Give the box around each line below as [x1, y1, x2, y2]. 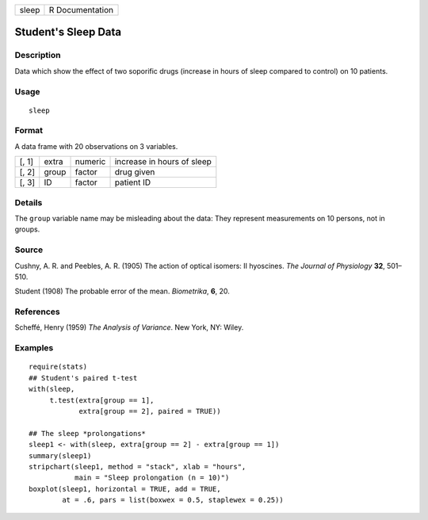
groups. [14, 224, 40, 234]
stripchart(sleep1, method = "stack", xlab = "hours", [29, 462, 246, 471]
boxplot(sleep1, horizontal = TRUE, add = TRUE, [29, 484, 221, 493]
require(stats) [29, 362, 88, 372]
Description [14, 50, 61, 61]
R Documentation [48, 5, 114, 15]
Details [14, 197, 43, 208]
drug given [114, 166, 155, 178]
